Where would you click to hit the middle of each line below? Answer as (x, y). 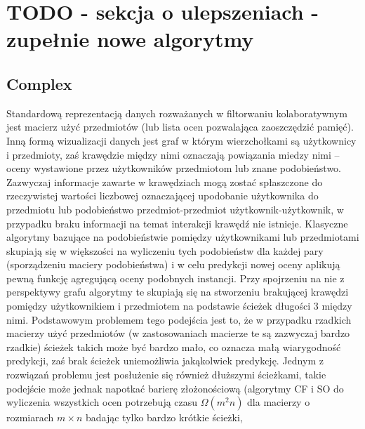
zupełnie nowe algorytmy (130, 39)
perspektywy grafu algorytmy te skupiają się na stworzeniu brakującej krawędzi (178, 292)
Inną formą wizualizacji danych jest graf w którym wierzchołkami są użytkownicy (181, 140)
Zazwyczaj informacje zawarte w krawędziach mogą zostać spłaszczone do (165, 181)
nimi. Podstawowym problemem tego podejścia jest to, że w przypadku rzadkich (179, 319)
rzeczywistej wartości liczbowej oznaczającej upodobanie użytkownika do (162, 196)
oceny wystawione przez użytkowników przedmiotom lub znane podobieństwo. (174, 168)
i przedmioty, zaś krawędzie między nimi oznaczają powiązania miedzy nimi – (173, 154)
